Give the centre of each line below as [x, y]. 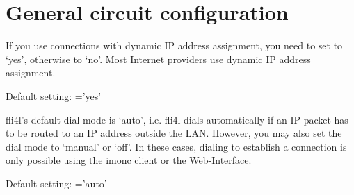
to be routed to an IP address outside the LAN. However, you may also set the [174, 133]
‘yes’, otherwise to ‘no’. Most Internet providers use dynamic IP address [158, 59]
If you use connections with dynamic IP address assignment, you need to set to [174, 45]
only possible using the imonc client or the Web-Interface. [129, 160]
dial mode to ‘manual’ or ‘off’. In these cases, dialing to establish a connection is [176, 146]
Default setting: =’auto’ [56, 183]
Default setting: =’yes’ [54, 95]
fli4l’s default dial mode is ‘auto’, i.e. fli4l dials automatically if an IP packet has [177, 119]
